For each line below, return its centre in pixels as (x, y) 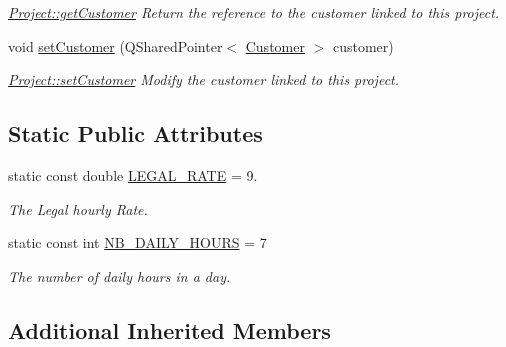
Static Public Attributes (135, 133)
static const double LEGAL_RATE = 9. (133, 174)
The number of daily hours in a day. (119, 275)
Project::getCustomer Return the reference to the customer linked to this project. (254, 12)
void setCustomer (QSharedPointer (115, 45)
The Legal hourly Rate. (78, 208)
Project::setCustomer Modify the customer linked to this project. (204, 79)
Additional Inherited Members (169, 329)
